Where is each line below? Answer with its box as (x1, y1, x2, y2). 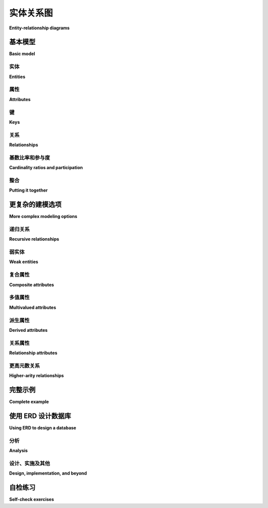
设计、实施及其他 (9, 460, 50, 467)
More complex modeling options (9, 213, 77, 219)
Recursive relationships (9, 236, 60, 242)
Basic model (9, 51, 35, 57)
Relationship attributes (9, 350, 58, 356)
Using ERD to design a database (9, 425, 76, 430)
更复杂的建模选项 (9, 201, 62, 209)
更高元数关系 (9, 362, 40, 369)
